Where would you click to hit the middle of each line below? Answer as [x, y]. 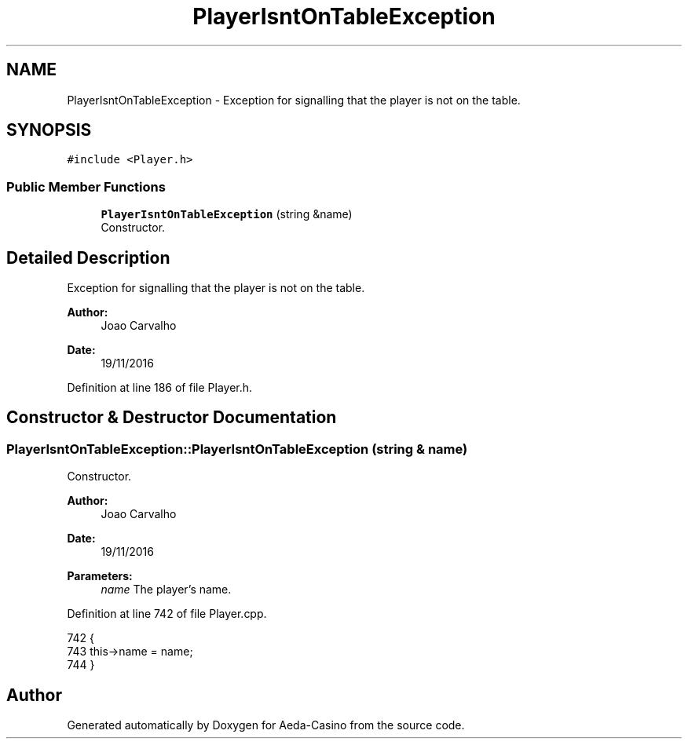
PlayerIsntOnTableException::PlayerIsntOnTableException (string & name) [237, 449]
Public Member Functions [86, 186]
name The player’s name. [166, 590]
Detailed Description [88, 257]
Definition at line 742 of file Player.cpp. [167, 614]
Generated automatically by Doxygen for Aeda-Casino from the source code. [266, 725]
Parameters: [100, 576]
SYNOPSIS [49, 130]
